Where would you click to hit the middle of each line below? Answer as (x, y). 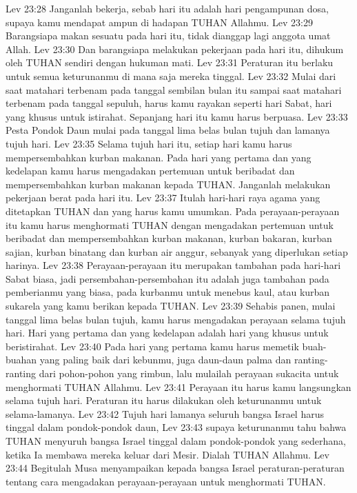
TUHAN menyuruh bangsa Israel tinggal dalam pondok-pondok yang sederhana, (176, 441)
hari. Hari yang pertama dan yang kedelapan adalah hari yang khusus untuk (167, 333)
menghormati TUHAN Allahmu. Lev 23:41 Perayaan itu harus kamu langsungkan (178, 386)
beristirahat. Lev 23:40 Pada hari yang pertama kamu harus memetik (152, 346)
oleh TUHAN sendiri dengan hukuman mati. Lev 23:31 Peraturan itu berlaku (170, 62)
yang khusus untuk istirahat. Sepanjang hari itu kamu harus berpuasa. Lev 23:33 (177, 116)
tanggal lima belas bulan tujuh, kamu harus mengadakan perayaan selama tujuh (176, 319)
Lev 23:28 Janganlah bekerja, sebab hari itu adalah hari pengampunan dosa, (167, 8)
